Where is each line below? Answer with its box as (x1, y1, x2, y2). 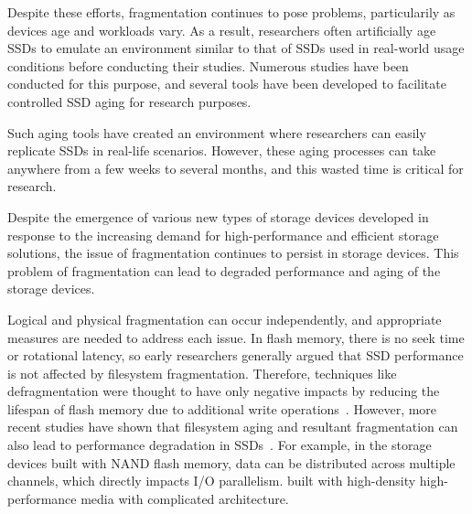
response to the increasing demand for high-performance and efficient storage (7, 225, 439, 244)
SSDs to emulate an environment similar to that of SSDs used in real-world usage (7, 38, 465, 58)
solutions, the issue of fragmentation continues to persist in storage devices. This (7, 243, 459, 262)
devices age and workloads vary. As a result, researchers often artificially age (7, 20, 436, 39)
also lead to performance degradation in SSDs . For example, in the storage (7, 435, 432, 455)
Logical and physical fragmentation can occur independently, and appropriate (7, 309, 442, 328)
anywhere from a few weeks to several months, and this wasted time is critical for (7, 158, 464, 177)
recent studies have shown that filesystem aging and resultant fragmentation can (7, 417, 458, 436)
